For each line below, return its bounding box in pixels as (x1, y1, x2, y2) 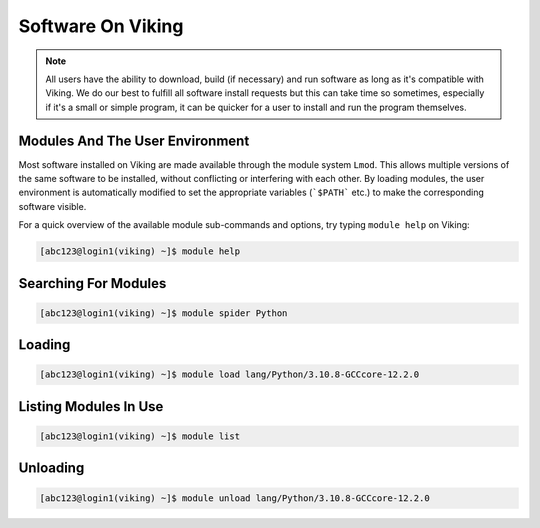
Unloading (18, 460, 85, 477)
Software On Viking (18, 15, 184, 37)
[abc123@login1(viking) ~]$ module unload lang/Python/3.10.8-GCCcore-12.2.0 (39, 492, 430, 504)
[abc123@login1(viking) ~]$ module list (39, 430, 240, 442)
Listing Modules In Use (18, 398, 164, 415)
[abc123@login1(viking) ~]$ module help (39, 246, 240, 257)
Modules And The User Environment (18, 132, 250, 149)
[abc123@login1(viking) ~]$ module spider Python (39, 307, 288, 319)
